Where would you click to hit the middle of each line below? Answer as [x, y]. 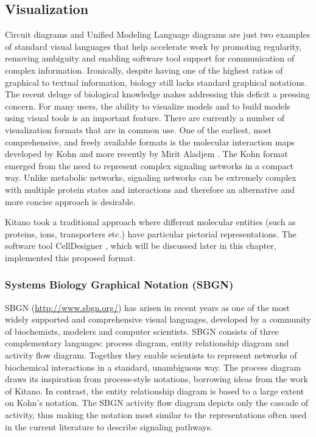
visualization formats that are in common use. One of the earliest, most [138, 129]
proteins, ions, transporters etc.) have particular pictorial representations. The [151, 233]
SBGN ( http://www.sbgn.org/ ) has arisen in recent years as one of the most [147, 307]
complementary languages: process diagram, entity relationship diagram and [147, 343]
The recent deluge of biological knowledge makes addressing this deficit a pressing [157, 94]
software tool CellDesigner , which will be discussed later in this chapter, [141, 246]
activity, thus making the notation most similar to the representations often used [156, 415]
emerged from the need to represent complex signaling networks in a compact [149, 165]
